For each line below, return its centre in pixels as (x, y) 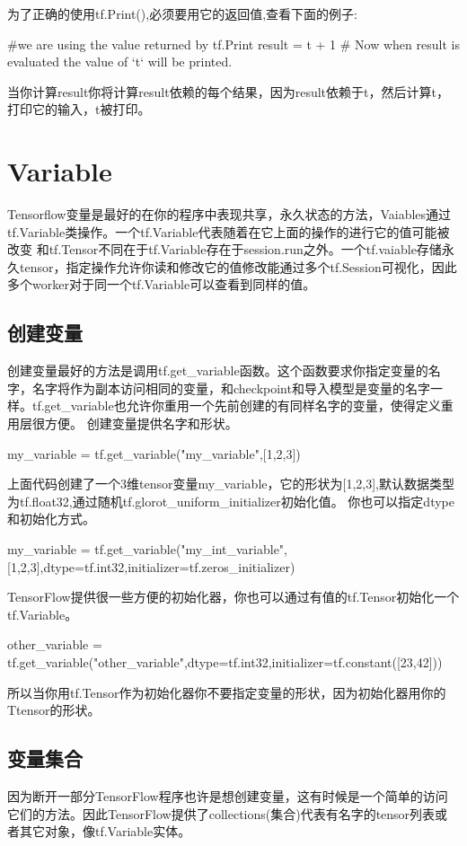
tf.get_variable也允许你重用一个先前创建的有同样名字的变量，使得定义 (236, 405)
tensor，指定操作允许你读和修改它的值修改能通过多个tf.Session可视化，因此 (238, 266)
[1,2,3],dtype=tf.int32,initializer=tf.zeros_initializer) (151, 566)
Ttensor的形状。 (54, 710)
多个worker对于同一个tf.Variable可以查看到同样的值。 (162, 284)
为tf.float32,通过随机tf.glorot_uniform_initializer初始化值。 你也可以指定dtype (231, 501)
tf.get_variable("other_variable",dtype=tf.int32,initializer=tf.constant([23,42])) (225, 661)
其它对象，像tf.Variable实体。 (105, 831)
